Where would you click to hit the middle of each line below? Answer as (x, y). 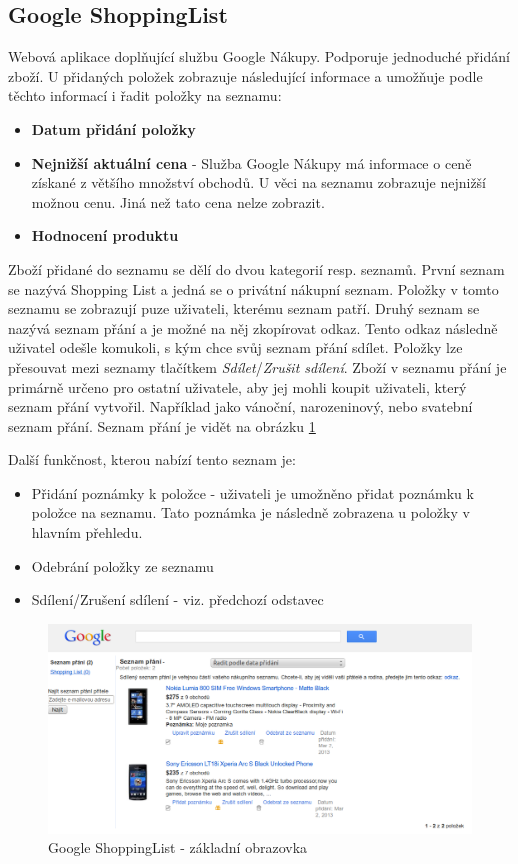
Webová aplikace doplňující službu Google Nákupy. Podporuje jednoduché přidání (259, 56)
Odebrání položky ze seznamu (122, 565)
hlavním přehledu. (87, 532)
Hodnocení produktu (105, 235)
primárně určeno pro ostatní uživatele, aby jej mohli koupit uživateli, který (237, 386)
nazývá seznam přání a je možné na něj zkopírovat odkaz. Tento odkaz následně (253, 327)
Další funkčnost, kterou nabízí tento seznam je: (152, 459)
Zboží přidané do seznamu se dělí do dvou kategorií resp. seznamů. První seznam (256, 268)
